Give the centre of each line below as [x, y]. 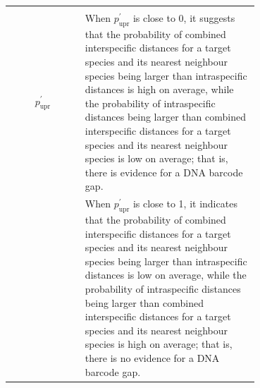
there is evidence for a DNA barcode [164, 172]
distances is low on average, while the [166, 275]
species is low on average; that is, [156, 158]
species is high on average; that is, [159, 344]
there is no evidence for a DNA [152, 357]
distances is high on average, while [159, 89]
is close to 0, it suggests [184, 18]
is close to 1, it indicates [185, 204]
